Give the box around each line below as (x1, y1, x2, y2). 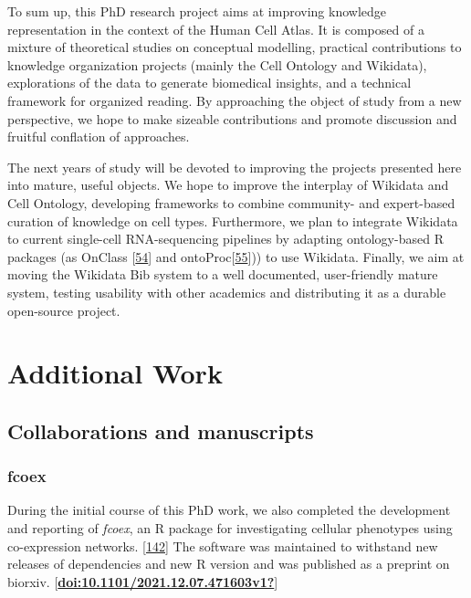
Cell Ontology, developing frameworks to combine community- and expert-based (7, 193, 455, 212)
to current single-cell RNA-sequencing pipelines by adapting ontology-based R (7, 229, 444, 248)
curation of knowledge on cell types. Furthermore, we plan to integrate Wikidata (7, 211, 458, 230)
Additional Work (7, 354, 223, 392)
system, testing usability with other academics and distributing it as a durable (7, 282, 446, 301)
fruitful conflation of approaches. (7, 127, 190, 146)
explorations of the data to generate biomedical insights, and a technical (7, 73, 412, 92)
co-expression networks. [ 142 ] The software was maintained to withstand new (7, 536, 438, 555)
